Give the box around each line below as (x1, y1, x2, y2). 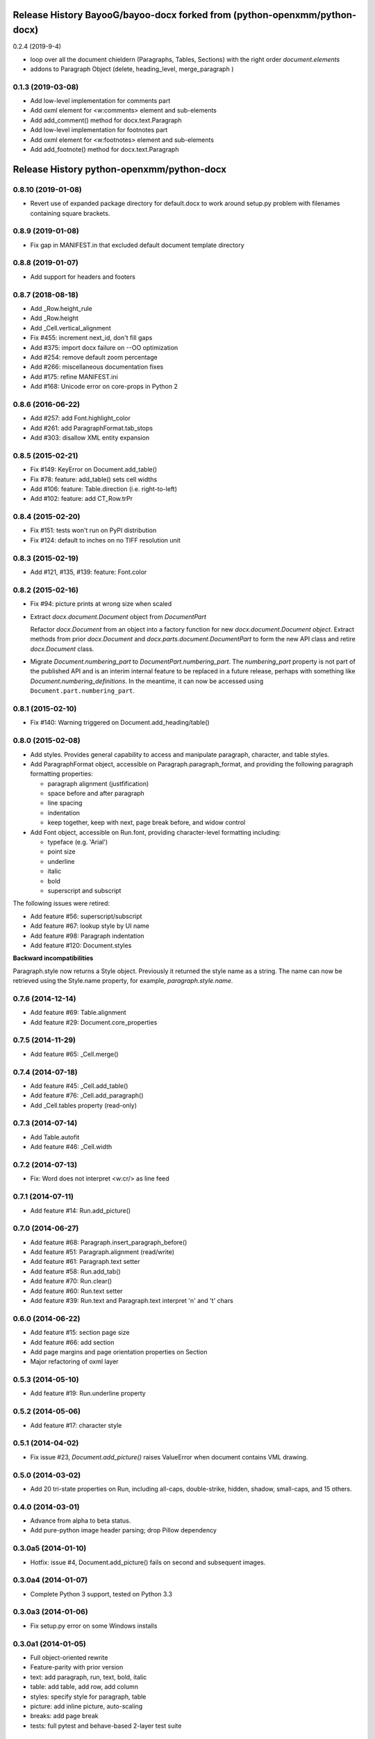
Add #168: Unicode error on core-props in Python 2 (30, 383, 178, 391)
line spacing (47, 799, 83, 807)
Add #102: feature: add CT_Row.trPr (30, 495, 133, 503)
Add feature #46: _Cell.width (30, 1143, 112, 1151)
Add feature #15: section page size (30, 1329, 130, 1337)
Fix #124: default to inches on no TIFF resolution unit (30, 536, 181, 544)
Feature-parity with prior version (30, 1663, 124, 1672)
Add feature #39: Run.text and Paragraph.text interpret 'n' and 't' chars (30, 1297, 234, 1305)
